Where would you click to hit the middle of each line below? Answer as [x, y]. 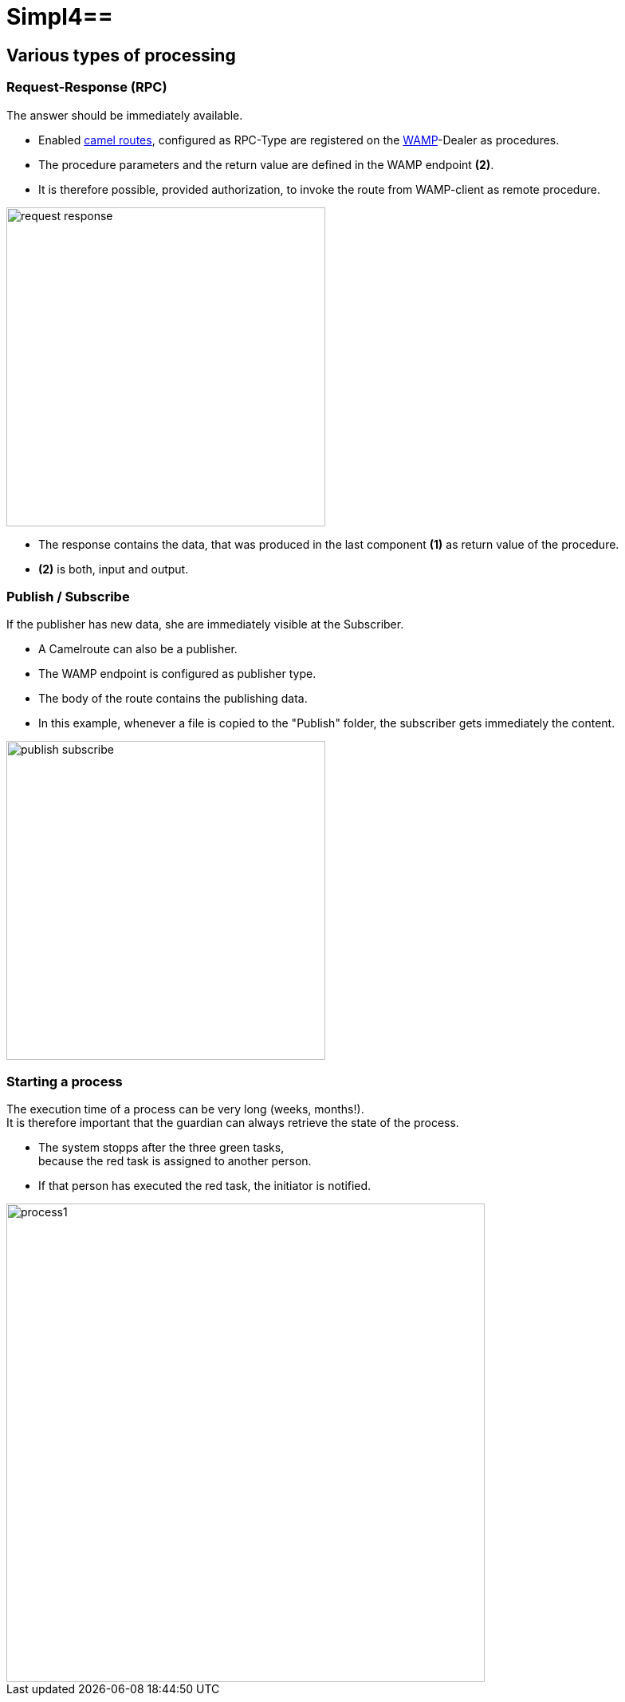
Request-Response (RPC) [87, 87]
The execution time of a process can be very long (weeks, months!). [185, 1109]
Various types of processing [121, 55]
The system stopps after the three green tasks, [161, 1148]
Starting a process [65, 1081]
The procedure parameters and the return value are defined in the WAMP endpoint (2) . [266, 164]
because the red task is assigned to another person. [175, 1161]
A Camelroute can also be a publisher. [138, 649]
